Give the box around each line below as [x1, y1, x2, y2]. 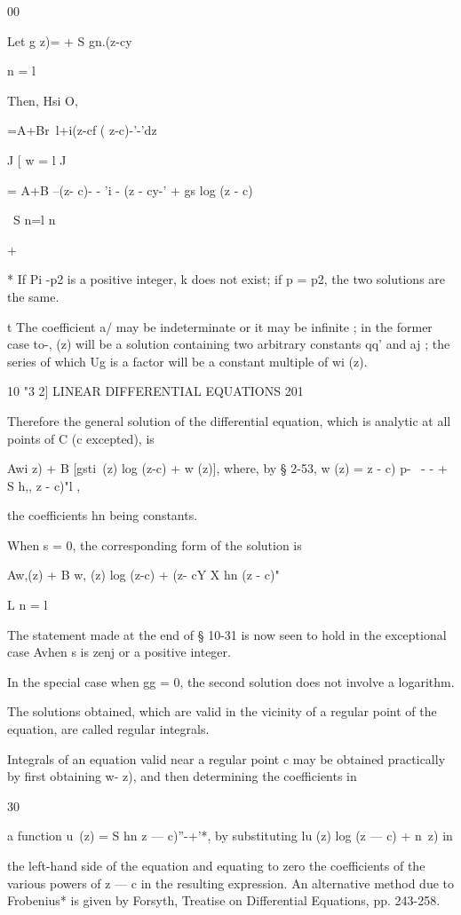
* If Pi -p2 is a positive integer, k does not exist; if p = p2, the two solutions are [7, 270, 446, 288]
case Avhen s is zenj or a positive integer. [7, 643, 231, 661]
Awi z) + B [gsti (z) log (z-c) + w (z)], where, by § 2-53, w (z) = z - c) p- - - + [7, 459, 448, 477]
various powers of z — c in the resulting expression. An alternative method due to [7, 873, 455, 892]
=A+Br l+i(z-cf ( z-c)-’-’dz [7, 121, 157, 139]
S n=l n [12, 210, 56, 229]
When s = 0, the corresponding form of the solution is [7, 535, 302, 554]
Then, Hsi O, [7, 91, 78, 109]
